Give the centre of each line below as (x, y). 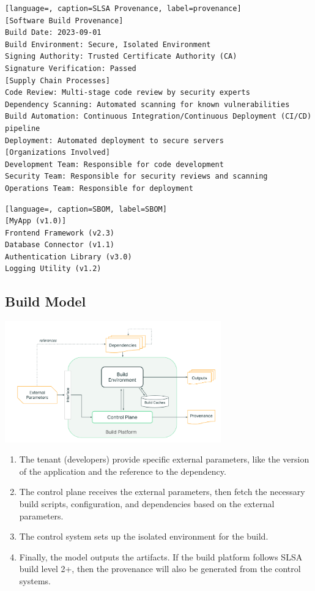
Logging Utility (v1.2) (53, 269)
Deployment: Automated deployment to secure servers (114, 140)
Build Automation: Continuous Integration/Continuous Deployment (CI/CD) (158, 117)
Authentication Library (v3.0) (69, 257)
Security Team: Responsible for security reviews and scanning (136, 177)
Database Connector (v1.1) (60, 245)
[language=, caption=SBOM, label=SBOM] (86, 209)
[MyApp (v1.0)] (36, 221)
